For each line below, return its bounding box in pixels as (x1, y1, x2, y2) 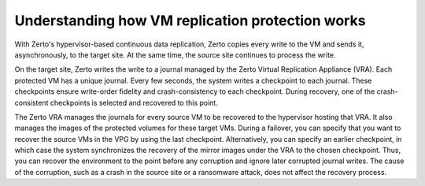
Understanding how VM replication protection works (14, 12, 366, 29)
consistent (14, 98, 49, 107)
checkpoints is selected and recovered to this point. (50, 98, 218, 107)
